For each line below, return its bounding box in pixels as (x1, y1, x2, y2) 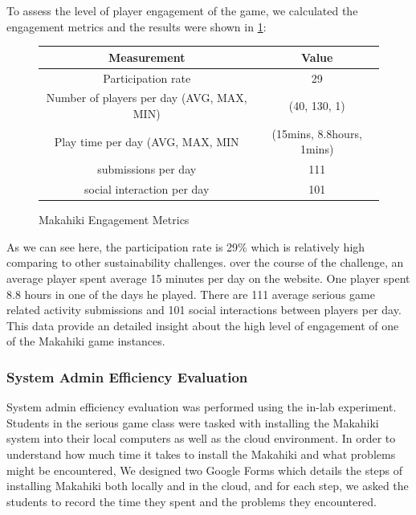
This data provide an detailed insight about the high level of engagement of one (6, 317, 399, 333)
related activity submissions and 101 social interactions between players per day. (6, 301, 402, 318)
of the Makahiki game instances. (6, 333, 165, 349)
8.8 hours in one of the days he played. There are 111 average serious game (6, 285, 375, 302)
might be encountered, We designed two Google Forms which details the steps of (6, 461, 403, 478)
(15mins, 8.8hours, (271, 125, 362, 141)
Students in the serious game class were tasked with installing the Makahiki (6, 414, 379, 431)
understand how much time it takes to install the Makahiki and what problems (6, 445, 396, 462)
